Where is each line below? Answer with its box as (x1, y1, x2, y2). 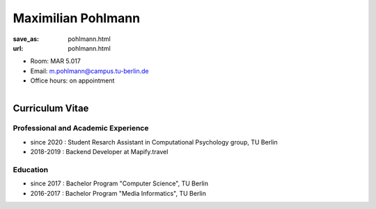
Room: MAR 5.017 (30, 57, 81, 65)
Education (13, 165, 49, 174)
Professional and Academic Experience (13, 124, 149, 133)
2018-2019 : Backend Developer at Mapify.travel (30, 148, 169, 156)
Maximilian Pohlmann (13, 10, 141, 26)
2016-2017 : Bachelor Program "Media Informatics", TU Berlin (30, 189, 207, 197)
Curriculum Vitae (13, 102, 89, 114)
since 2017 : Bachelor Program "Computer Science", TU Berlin (30, 179, 209, 187)
